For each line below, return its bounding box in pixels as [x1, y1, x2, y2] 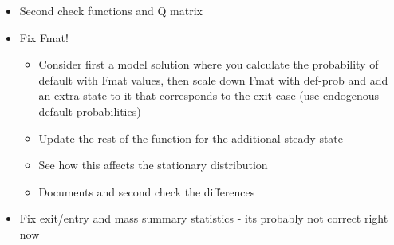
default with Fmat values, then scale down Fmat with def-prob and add [38, 71, 388, 88]
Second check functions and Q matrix [19, 2, 203, 18]
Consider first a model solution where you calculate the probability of [38, 56, 379, 73]
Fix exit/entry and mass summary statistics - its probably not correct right [19, 210, 388, 227]
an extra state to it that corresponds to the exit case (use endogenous [38, 87, 379, 104]
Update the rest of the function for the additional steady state [38, 129, 344, 146]
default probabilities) [38, 102, 141, 119]
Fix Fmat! [19, 29, 69, 45]
